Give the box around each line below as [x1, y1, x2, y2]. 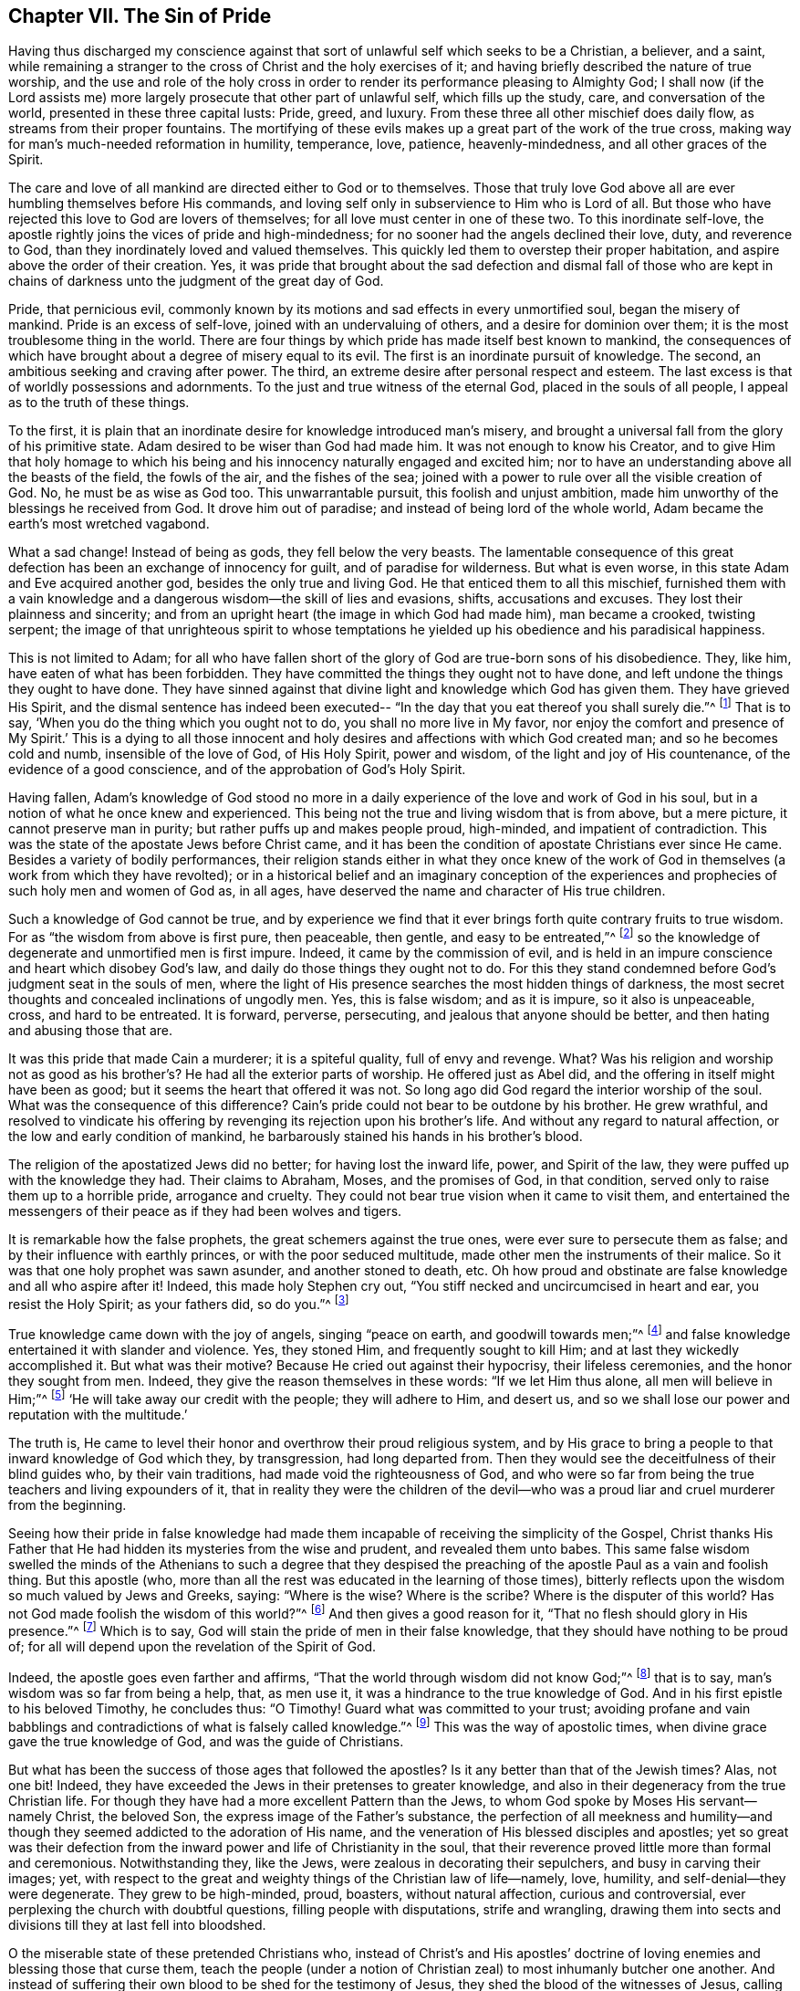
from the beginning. [8, 1496, 127, 1513]
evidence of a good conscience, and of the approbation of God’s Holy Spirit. [8, 761, 466, 778]
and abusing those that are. [8, 1022, 173, 1038]
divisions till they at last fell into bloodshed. [8, 1917, 266, 1933]
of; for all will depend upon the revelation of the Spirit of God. [8, 1639, 377, 1655]
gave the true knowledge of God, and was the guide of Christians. [8, 1734, 404, 1750]
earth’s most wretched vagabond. [8, 516, 210, 532]
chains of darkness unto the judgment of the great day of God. [8, 273, 384, 289]
